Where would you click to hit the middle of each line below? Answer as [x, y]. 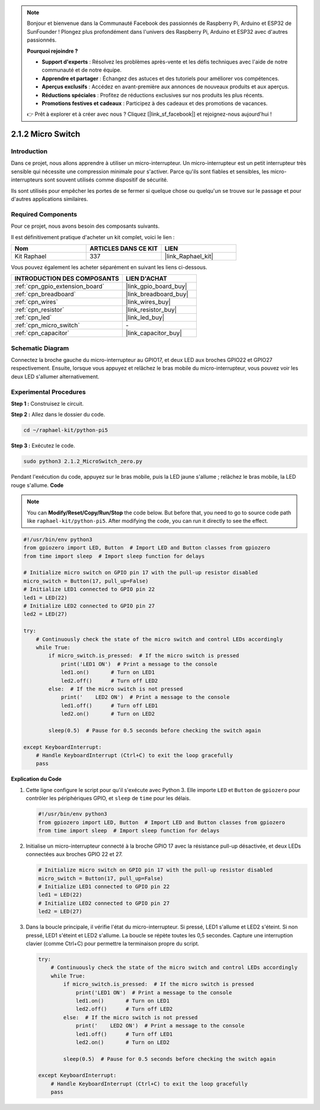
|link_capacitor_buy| [153, 333]
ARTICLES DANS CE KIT [124, 248]
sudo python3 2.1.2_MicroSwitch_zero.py [83, 462]
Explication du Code [36, 779]
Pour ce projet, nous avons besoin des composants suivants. [85, 226]
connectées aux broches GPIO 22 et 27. [74, 854]
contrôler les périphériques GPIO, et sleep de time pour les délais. [108, 799]
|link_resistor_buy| [151, 310]
